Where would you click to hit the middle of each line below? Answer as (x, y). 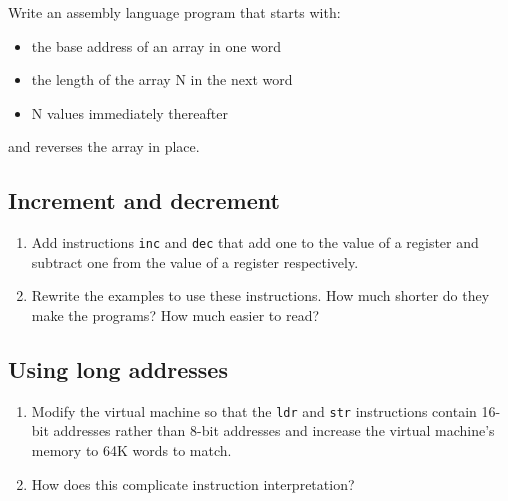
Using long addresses (118, 369)
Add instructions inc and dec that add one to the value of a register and (255, 242)
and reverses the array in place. (104, 146)
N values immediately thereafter (129, 112)
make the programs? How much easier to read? (175, 315)
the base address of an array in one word (156, 45)
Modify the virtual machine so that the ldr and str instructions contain (254, 410)
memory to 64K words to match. (131, 450)
